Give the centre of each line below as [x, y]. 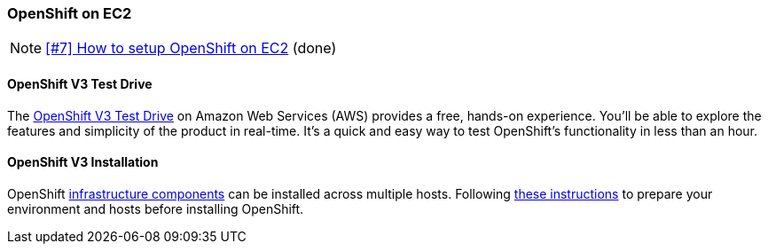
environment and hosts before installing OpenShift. [156, 208]
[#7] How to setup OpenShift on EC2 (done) [191, 48]
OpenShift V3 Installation [83, 162]
